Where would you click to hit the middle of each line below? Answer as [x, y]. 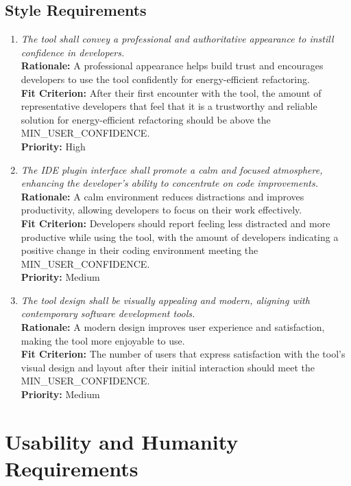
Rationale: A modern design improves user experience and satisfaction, [173, 327]
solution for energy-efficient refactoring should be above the [146, 119]
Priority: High [53, 146]
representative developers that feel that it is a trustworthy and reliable [169, 106]
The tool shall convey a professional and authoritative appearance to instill [177, 39]
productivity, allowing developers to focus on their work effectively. [161, 210]
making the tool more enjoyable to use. [103, 340]
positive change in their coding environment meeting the [140, 250]
